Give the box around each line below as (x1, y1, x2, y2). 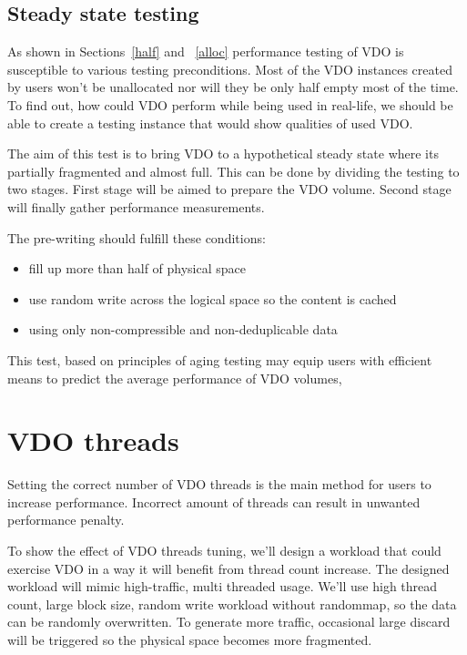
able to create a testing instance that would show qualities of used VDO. (7, 113, 413, 132)
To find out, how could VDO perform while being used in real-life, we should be (7, 95, 453, 114)
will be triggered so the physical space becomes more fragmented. (7, 629, 372, 649)
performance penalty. (7, 510, 125, 529)
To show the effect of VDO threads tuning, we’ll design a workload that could (7, 541, 442, 560)
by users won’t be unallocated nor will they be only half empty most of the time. (7, 77, 459, 97)
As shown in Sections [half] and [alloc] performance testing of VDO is (7, 42, 404, 61)
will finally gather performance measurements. (7, 197, 265, 216)
